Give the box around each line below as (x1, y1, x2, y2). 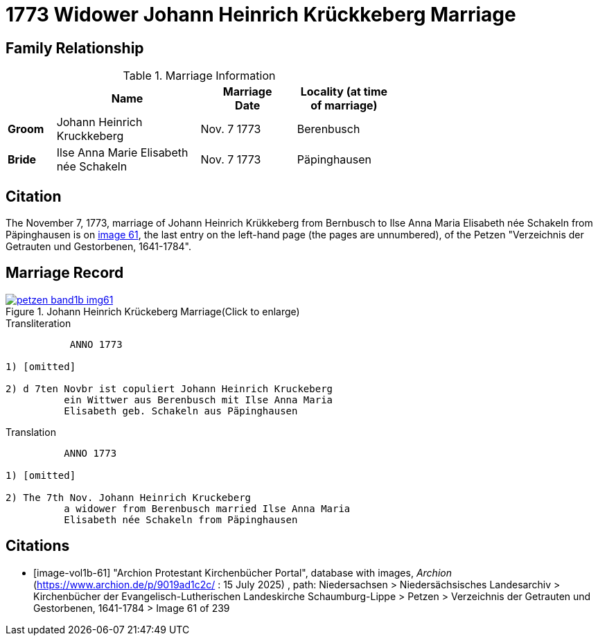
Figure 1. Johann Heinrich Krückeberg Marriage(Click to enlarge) (6, 305, 300, 317)
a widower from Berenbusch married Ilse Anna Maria (64, 502, 351, 514)
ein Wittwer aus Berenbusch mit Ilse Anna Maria (64, 394, 333, 405)
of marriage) (310, 98, 378, 113)
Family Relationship (6, 39, 144, 57)
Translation (6, 425, 56, 438)
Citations (6, 537, 70, 555)
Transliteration (6, 317, 71, 329)
